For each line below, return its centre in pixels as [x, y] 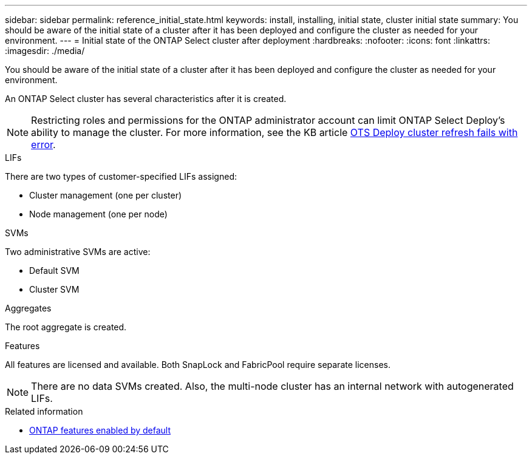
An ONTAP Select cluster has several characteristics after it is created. [146, 99]
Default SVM [54, 270]
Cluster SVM [54, 289]
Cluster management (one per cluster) [106, 195]
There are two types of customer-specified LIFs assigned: [121, 176]
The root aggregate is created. [66, 327]
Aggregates [28, 308]
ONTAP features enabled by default [100, 430]
